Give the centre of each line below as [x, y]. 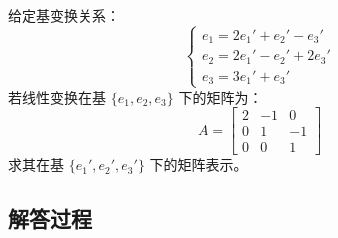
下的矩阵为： [220, 96]
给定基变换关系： [64, 15]
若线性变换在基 [57, 96]
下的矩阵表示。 [198, 164]
